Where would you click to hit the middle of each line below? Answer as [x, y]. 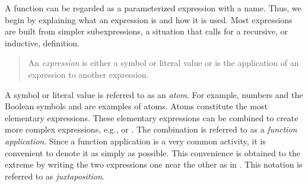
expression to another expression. [88, 74]
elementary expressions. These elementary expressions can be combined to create [152, 117]
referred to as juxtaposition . [55, 176]
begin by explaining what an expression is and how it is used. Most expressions [149, 19]
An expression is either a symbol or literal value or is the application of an [163, 63]
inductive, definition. [42, 42]
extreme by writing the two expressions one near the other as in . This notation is [154, 164]
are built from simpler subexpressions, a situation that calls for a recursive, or [146, 31]
